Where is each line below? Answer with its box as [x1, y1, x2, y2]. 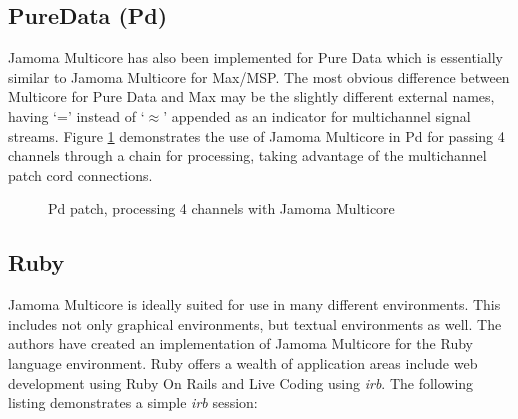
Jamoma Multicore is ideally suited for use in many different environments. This [8, 294, 501, 315]
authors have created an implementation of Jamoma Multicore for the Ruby [8, 333, 473, 354]
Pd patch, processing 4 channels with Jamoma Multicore [48, 198, 395, 219]
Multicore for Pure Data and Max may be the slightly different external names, [8, 86, 495, 107]
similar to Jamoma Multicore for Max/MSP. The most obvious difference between [8, 66, 510, 87]
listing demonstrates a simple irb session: [8, 392, 258, 413]
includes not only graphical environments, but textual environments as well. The [8, 313, 502, 334]
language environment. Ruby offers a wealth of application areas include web [8, 352, 478, 373]
